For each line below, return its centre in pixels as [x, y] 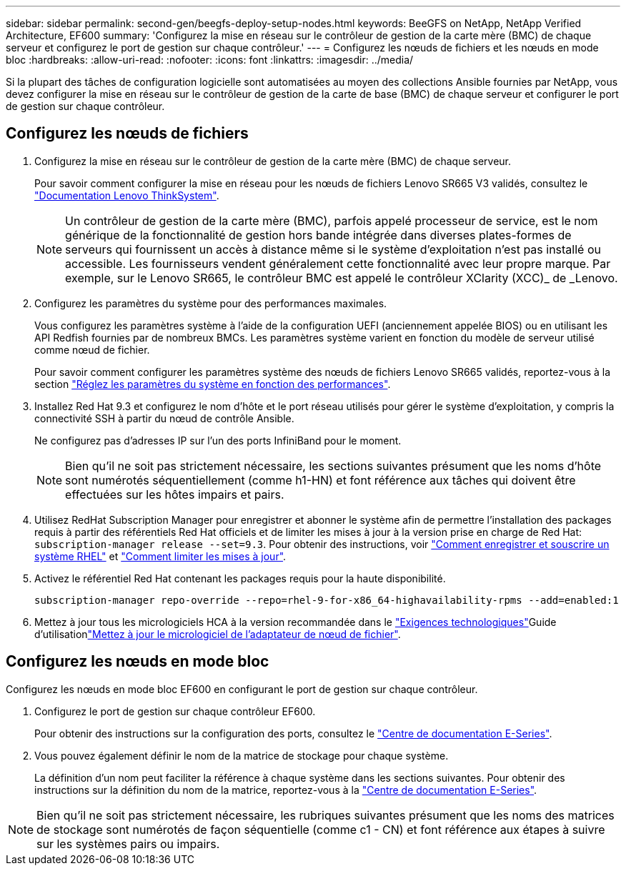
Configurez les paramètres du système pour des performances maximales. [211, 303]
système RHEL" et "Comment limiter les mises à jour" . [160, 556]
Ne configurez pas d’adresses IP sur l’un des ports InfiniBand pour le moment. [218, 440]
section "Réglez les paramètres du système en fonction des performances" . [213, 384]
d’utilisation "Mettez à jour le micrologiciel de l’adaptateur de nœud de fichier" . [218, 634]
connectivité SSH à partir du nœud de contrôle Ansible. [164, 418]
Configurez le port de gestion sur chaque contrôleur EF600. [175, 711]
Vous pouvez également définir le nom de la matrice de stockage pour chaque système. [242, 755]
